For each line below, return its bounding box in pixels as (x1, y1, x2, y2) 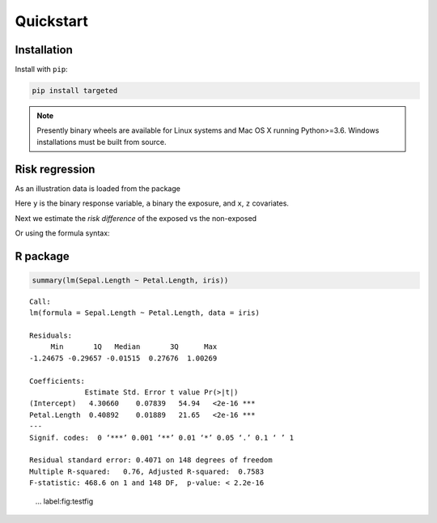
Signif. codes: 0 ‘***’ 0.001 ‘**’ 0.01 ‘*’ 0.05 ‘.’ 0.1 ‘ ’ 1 (29, 433, 295, 442)
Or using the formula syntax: (15, 227, 110, 238)
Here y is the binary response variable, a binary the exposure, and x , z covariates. (15, 198, 289, 208)
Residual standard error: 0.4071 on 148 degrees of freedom (29, 456, 273, 465)
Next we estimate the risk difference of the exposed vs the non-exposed (15, 213, 257, 223)
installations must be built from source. (36, 137, 167, 147)
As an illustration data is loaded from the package (15, 183, 181, 193)
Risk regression (15, 162, 95, 176)
